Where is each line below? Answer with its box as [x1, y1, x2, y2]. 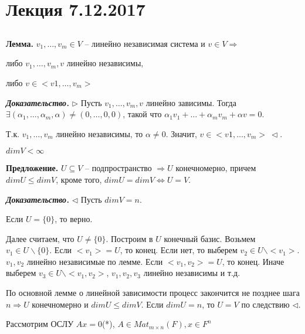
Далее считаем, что [6, 232, 74, 244]
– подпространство [85, 162, 152, 174]
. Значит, [165, 127, 197, 139]
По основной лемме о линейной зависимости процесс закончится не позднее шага [6, 287, 300, 299]
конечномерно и [32, 298, 89, 310]
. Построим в [106, 232, 153, 244]
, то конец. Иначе [222, 255, 284, 267]
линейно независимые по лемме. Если [26, 255, 163, 267]
